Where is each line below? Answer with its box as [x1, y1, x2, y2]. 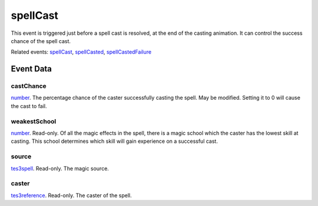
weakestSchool [11, 117, 57, 125]
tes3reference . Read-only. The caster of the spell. [11, 192, 132, 199]
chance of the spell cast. [11, 37, 71, 44]
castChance [11, 82, 47, 90]
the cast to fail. [11, 102, 47, 109]
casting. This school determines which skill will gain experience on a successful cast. [11, 138, 218, 145]
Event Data [11, 64, 52, 74]
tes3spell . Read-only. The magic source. [11, 165, 109, 172]
